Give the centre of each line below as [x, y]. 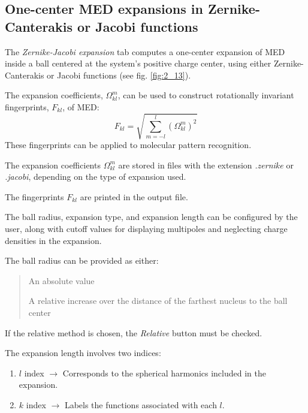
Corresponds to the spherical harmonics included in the [164, 373]
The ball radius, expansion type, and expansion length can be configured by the [151, 217]
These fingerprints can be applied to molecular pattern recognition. [128, 145]
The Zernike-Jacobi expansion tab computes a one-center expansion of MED [145, 51]
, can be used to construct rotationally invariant [206, 95]
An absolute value [61, 280]
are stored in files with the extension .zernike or [206, 165]
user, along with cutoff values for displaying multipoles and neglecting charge [146, 229]
